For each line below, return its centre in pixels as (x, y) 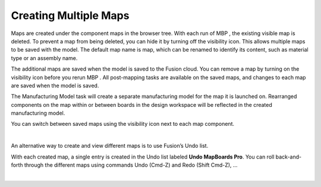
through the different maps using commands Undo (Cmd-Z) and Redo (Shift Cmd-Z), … (131, 165)
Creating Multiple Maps (70, 15)
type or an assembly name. (44, 58)
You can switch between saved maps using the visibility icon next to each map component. (123, 124)
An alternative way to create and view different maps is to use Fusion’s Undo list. (110, 146)
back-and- (289, 157)
